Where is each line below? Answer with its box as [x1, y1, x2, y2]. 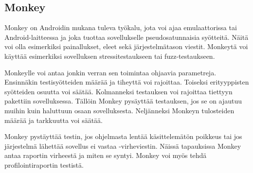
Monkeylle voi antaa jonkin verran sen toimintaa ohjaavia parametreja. [4, 67, 217, 77]
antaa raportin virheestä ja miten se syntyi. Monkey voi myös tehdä [4, 150, 207, 160]
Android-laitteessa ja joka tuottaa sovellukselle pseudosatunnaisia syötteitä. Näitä [4, 32, 249, 42]
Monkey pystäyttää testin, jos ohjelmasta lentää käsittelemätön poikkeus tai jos [4, 131, 242, 141]
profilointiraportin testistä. [4, 159, 84, 170]
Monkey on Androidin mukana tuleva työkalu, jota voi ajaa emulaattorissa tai [4, 22, 237, 33]
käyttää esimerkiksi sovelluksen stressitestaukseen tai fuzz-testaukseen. [4, 51, 215, 61]
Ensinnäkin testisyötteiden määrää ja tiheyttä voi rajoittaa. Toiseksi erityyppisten [4, 77, 249, 87]
